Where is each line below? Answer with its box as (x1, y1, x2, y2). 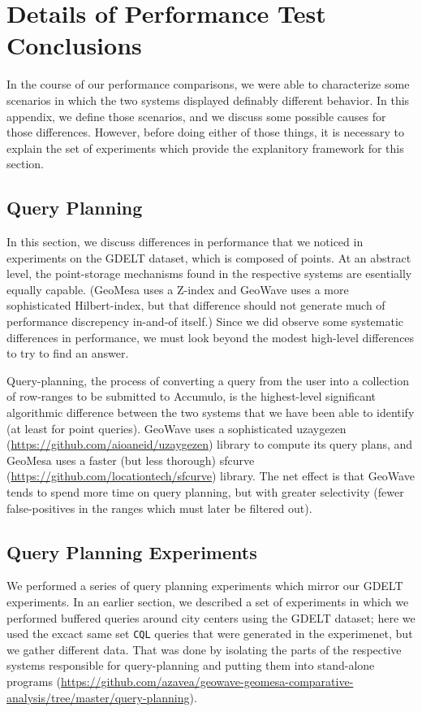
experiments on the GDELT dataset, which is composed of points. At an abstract (6, 249, 411, 266)
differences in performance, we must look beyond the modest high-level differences (6, 328, 415, 345)
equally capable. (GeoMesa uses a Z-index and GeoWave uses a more (6, 280, 349, 297)
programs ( (6, 673, 62, 689)
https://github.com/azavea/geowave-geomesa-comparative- (61, 673, 354, 689)
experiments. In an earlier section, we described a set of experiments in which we (6, 593, 409, 610)
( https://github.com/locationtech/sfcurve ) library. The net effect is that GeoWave (6, 467, 415, 484)
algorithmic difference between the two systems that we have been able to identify (6, 404, 415, 421)
